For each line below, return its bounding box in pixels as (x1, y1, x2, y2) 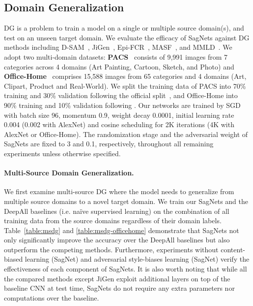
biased (4, 254, 23, 264)
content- (221, 244, 245, 254)
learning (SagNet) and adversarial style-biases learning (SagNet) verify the (25, 254, 250, 264)
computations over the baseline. (4, 292, 99, 303)
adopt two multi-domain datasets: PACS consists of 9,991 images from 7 (4, 51, 228, 62)
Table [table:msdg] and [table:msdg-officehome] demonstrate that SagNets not (4, 225, 239, 235)
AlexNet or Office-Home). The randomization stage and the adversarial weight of (4, 129, 248, 139)
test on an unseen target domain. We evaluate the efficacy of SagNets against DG (4, 32, 250, 42)
